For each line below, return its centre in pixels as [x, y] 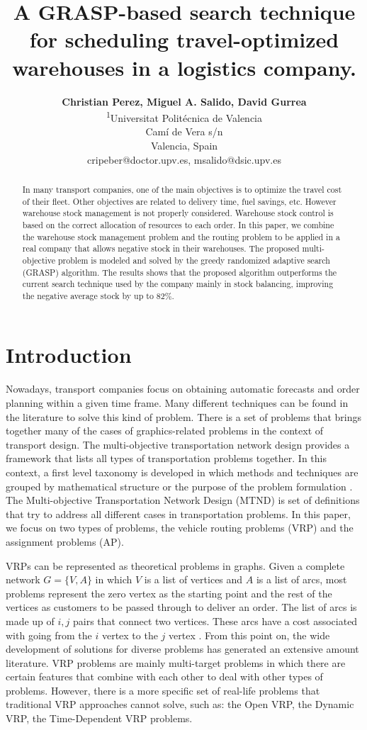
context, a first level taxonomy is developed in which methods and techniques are [182, 472]
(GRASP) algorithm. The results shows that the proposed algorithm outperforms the [180, 272]
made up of [30, 620]
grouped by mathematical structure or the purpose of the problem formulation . [179, 486]
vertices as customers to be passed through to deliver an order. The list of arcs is [181, 607]
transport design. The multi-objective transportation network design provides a [178, 444]
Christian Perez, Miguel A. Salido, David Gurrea [184, 101]
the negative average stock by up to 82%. [98, 295]
